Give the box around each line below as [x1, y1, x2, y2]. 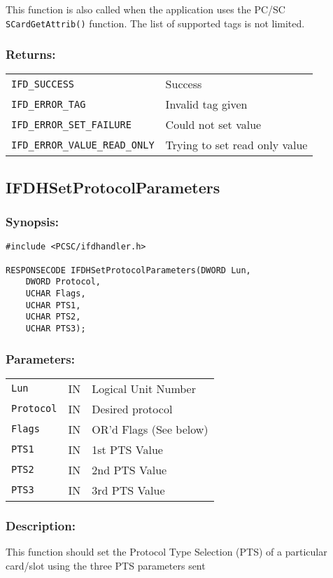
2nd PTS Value [92, 461, 167, 478]
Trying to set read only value [165, 137, 308, 153]
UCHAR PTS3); [25, 324, 86, 334]
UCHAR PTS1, [25, 300, 81, 310]
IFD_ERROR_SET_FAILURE [11, 118, 132, 130]
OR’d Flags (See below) [92, 420, 208, 437]
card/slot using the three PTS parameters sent [6, 558, 206, 572]
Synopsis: [6, 213, 59, 230]
